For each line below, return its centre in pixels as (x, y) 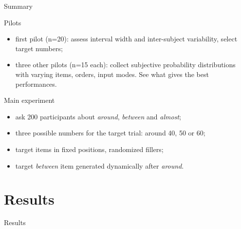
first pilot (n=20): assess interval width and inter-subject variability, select (126, 39)
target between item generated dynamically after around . (100, 165)
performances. (36, 84)
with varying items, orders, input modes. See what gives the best (112, 74)
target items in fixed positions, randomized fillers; (89, 149)
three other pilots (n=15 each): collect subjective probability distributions (125, 65)
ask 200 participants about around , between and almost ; (98, 116)
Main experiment (29, 100)
